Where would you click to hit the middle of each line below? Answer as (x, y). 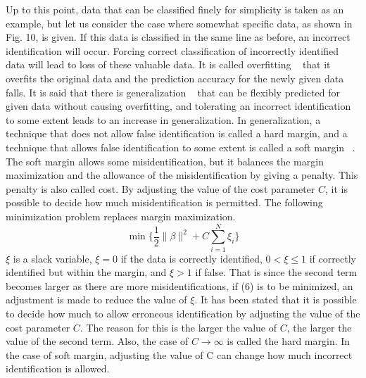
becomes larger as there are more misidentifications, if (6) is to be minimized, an (179, 285)
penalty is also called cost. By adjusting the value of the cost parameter (160, 188)
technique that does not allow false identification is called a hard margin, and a (177, 133)
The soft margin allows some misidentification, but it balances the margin (165, 161)
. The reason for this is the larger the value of (178, 327)
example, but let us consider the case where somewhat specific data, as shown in (179, 23)
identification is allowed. (58, 368)
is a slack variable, (52, 258)
